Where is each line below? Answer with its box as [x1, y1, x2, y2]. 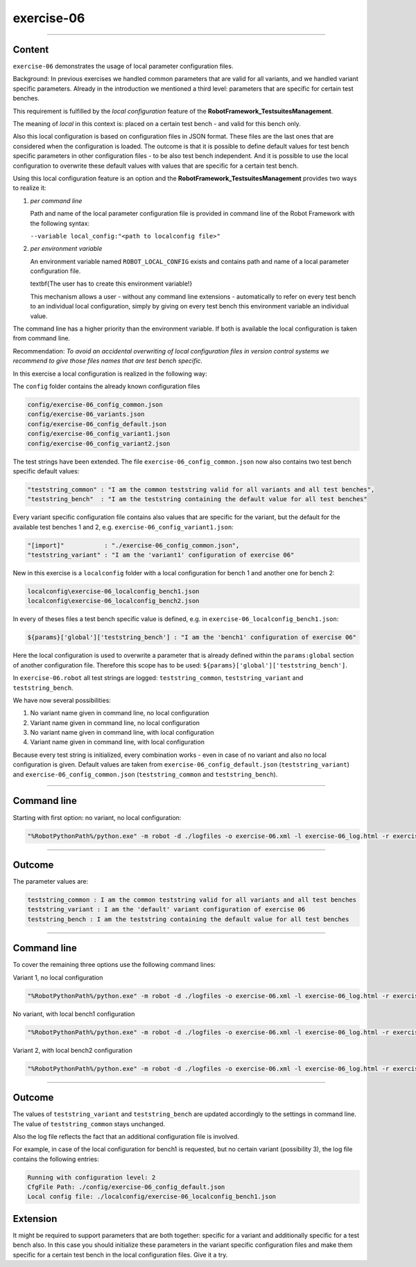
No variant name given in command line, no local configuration [30, 709, 209, 717]
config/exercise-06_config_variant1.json [27, 430, 171, 438]
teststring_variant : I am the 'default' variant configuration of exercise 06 [27, 905, 306, 914]
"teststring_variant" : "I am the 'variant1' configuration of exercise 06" [27, 551, 295, 559]
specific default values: [12, 466, 80, 475]
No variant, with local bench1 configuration [12, 1009, 135, 1018]
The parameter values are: [12, 877, 89, 886]
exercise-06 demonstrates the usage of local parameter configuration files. [12, 62, 234, 71]
